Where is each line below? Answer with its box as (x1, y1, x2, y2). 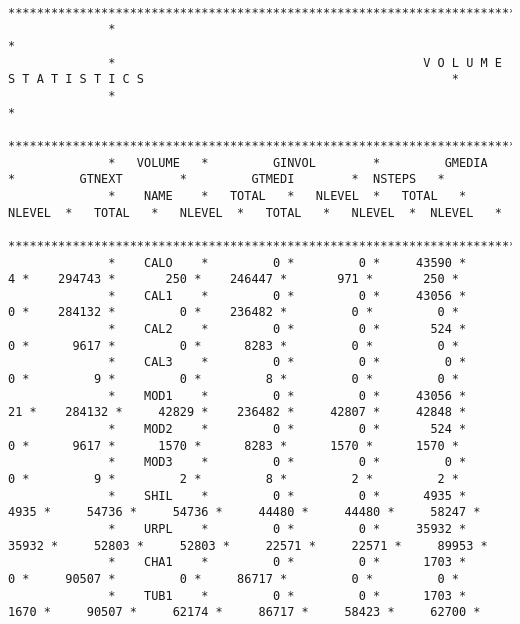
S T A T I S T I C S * (8, 72, 460, 87)
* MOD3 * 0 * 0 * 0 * (108, 455, 467, 470)
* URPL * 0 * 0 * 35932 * (108, 522, 467, 536)
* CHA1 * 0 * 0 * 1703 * (108, 555, 467, 570)
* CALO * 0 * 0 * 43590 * (108, 255, 467, 270)
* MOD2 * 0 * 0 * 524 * (108, 422, 467, 437)
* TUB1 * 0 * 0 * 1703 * (108, 588, 467, 603)
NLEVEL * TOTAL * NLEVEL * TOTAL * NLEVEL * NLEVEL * (8, 205, 502, 220)
